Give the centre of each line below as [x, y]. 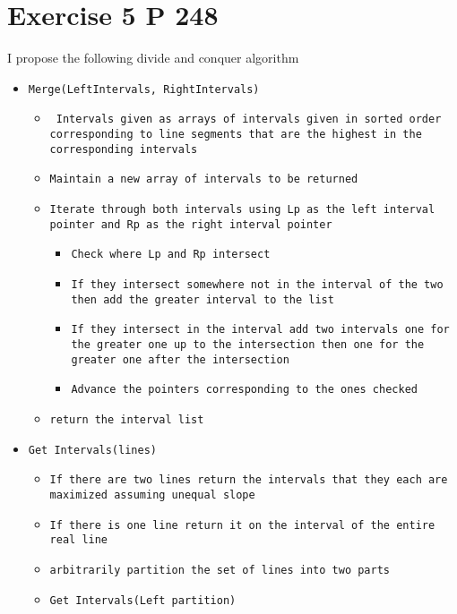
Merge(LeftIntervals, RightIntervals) [144, 89]
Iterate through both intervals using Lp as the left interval [242, 209]
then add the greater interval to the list [203, 299]
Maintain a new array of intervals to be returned [204, 179]
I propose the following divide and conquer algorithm [153, 58]
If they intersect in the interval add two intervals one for [260, 330]
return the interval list [127, 419]
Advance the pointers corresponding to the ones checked [244, 390]
